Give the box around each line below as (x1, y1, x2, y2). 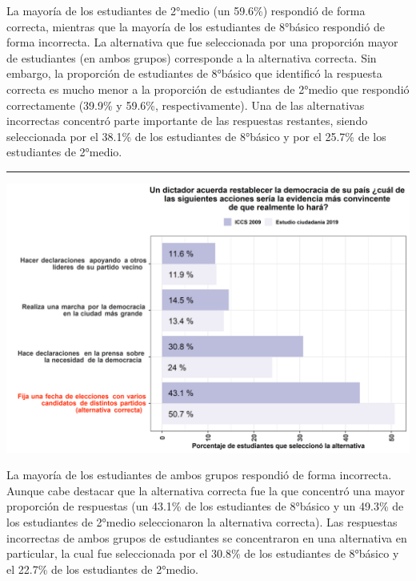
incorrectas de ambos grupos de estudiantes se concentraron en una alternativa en (6, 529, 407, 546)
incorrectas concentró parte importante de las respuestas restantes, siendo (6, 112, 368, 129)
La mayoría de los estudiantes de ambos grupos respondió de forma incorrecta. (6, 466, 392, 483)
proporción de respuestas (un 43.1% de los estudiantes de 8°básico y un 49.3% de (6, 498, 404, 514)
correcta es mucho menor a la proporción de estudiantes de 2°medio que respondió (6, 80, 410, 97)
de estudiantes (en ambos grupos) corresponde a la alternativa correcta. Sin (6, 49, 377, 66)
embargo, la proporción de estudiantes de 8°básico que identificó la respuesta (6, 65, 382, 82)
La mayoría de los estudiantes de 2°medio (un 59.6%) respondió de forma (6, 2, 366, 18)
